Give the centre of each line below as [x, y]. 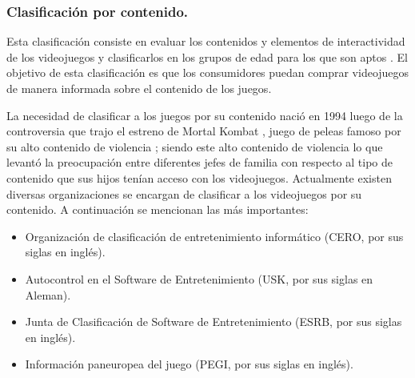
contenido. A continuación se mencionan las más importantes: [158, 209]
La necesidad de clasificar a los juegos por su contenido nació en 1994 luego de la [205, 115]
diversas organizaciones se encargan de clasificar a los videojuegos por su [184, 193]
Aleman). [48, 294]
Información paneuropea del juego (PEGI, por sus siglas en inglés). [189, 364]
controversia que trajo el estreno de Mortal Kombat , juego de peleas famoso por [204, 131]
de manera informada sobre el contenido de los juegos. [139, 88]
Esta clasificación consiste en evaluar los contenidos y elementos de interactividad [206, 41]
